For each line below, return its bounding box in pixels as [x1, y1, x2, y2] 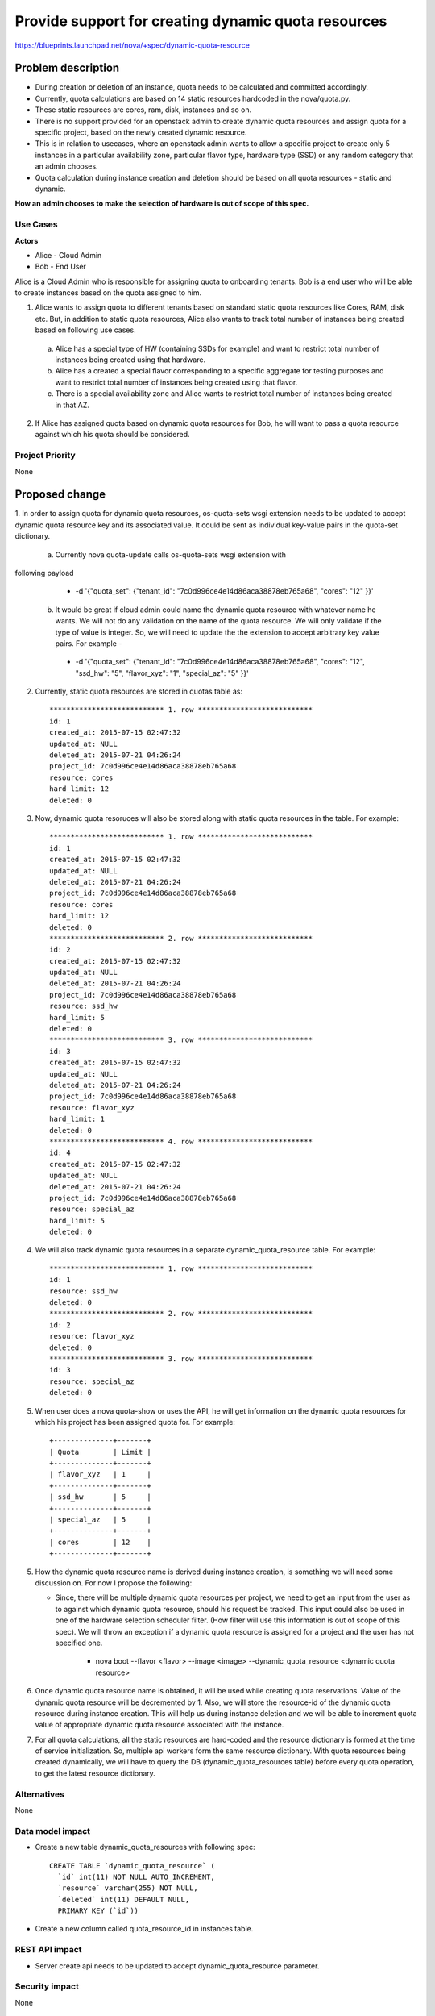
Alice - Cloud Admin [35, 250, 102, 260]
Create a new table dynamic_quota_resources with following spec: [35, 1843, 255, 1852]
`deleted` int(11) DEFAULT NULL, [57, 1895, 190, 1904]
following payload [14, 568, 74, 577]
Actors [14, 235, 39, 245]
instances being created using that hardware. [55, 355, 205, 364]
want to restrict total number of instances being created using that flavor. [55, 377, 298, 387]
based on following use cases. [35, 325, 136, 335]
